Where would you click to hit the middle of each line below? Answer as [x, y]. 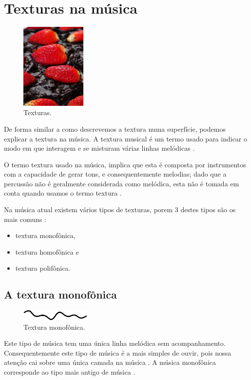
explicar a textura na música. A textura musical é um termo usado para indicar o [125, 138]
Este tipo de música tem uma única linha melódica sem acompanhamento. [115, 343]
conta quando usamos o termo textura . [63, 193]
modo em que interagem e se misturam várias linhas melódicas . [99, 148]
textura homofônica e [47, 251]
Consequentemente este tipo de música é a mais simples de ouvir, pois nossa [118, 352]
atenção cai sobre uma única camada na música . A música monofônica [110, 362]
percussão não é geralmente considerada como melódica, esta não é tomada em [122, 183]
